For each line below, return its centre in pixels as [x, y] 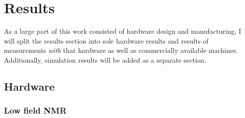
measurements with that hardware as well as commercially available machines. [121, 50]
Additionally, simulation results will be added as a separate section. [105, 59]
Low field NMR [35, 110]
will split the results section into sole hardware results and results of [106, 40]
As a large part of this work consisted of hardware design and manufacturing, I [123, 31]
